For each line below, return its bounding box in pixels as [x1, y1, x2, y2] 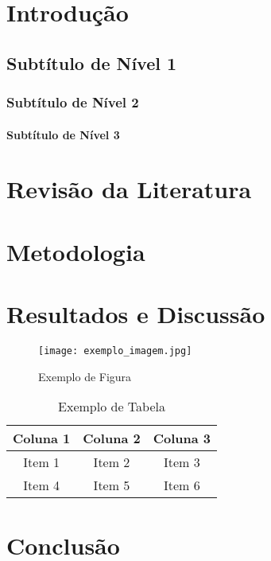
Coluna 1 [13, 429, 71, 448]
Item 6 [163, 476, 200, 495]
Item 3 [163, 453, 200, 472]
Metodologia [6, 235, 145, 267]
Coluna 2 [83, 429, 141, 448]
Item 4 [23, 476, 60, 495]
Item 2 [93, 453, 130, 472]
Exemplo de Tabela [58, 397, 165, 416]
